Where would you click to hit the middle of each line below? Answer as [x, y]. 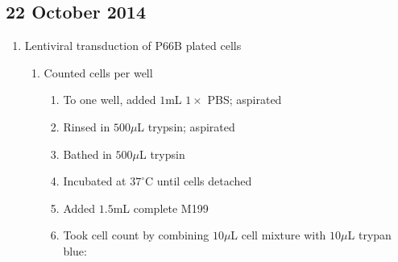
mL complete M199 [161, 208]
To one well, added [110, 100]
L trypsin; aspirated [186, 126]
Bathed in [87, 154]
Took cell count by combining [136, 235]
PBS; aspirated [245, 100]
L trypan [369, 235]
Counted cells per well [98, 72]
